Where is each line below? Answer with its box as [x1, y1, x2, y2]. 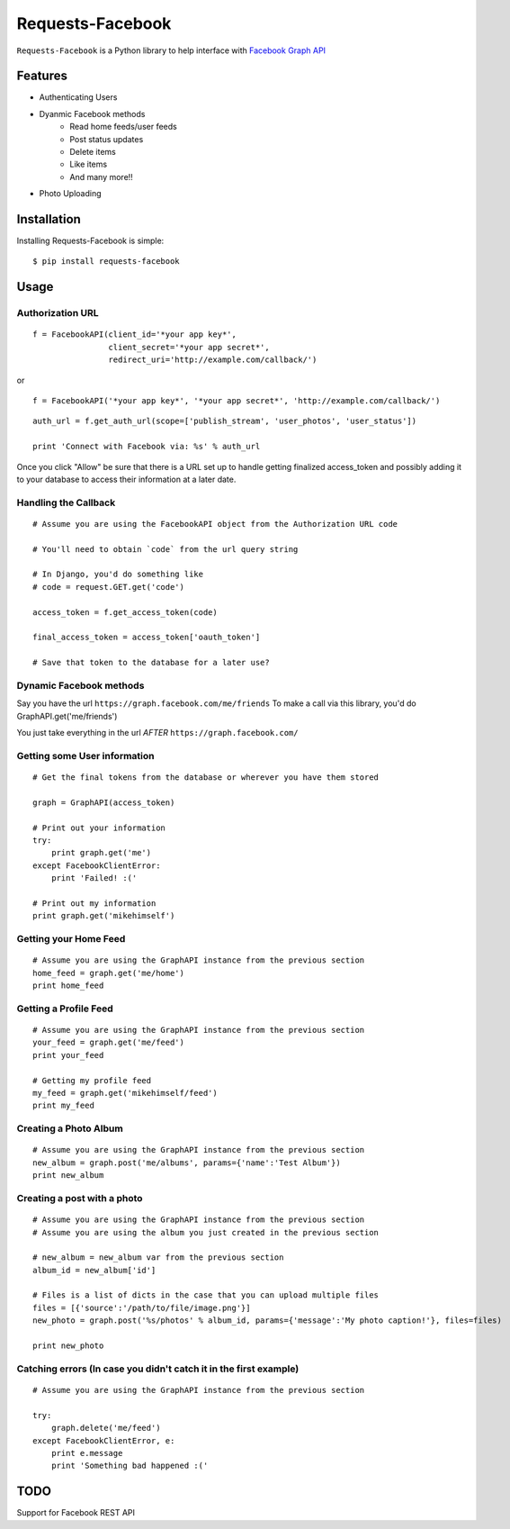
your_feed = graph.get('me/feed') [32, 1037, 184, 1048]
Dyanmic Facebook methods [39, 108, 146, 119]
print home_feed [32, 981, 104, 991]
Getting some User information [16, 749, 155, 762]
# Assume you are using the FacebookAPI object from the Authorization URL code [32, 519, 398, 529]
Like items [69, 158, 108, 170]
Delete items [69, 147, 117, 158]
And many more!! [69, 171, 134, 182]
